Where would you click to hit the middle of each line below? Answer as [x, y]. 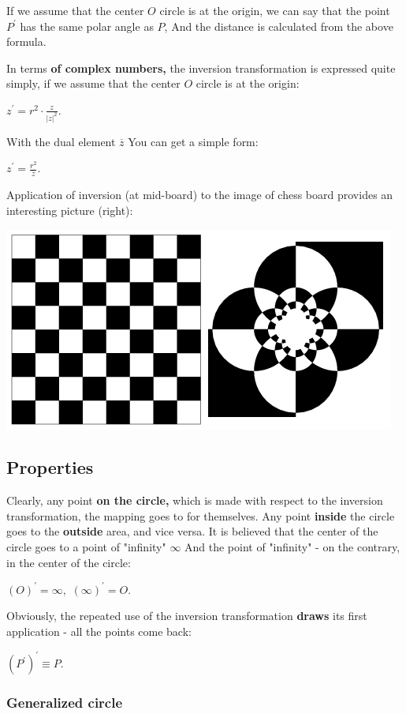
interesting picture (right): [70, 210]
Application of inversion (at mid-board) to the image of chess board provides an [200, 195]
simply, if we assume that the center [93, 83]
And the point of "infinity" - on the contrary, [292, 547]
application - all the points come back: [99, 631]
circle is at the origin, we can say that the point [275, 10]
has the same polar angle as [87, 26]
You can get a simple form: [193, 141]
